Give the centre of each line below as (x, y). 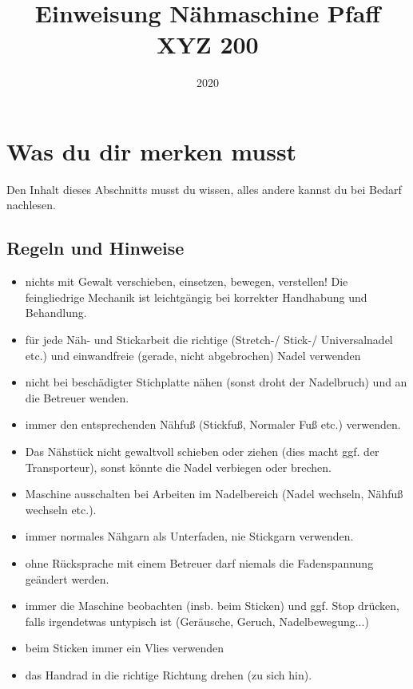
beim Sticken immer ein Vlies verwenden (125, 648)
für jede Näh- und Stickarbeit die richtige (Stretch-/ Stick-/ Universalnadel (209, 340)
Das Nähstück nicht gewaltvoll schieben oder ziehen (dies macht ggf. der (202, 451)
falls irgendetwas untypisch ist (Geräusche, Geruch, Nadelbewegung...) (197, 621)
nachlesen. (31, 205)
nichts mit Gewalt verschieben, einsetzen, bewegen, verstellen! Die (187, 281)
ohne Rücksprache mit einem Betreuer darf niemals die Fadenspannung (199, 562)
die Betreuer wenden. (77, 397)
